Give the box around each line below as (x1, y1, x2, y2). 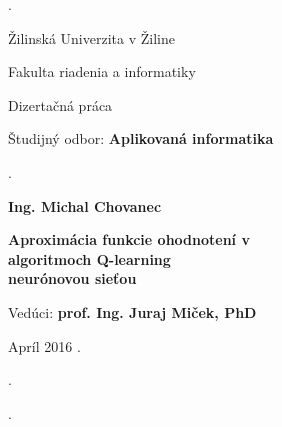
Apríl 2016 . (8, 335, 81, 356)
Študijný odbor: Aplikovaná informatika (8, 128, 274, 149)
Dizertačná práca (8, 94, 113, 115)
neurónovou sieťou (8, 268, 137, 289)
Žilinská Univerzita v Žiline (8, 27, 175, 48)
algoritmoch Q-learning (8, 248, 171, 269)
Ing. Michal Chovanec (8, 195, 162, 216)
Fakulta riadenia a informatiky (8, 61, 196, 82)
